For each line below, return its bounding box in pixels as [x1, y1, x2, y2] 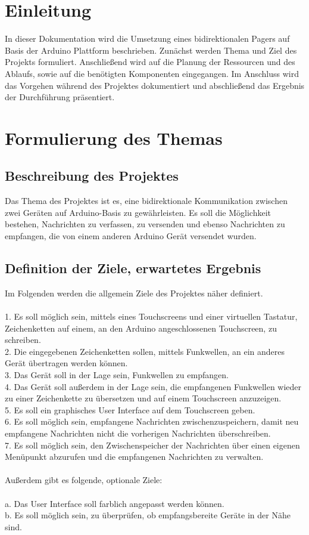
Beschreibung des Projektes [5, 166, 179, 185]
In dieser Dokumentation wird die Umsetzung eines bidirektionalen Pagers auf [5, 32, 290, 45]
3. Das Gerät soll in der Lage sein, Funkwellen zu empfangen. [5, 369, 229, 381]
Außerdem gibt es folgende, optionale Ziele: [5, 474, 163, 486]
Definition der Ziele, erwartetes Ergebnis [5, 259, 261, 277]
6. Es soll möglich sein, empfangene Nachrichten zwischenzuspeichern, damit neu [5, 415, 299, 428]
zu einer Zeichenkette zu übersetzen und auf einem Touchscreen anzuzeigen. [5, 392, 282, 404]
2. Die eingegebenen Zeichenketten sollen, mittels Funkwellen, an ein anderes [5, 345, 285, 357]
